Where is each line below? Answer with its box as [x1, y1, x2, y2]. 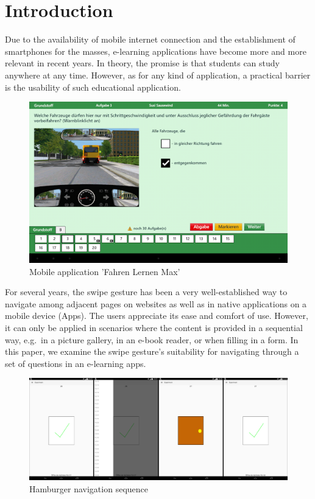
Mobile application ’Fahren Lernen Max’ [29, 265, 180, 277]
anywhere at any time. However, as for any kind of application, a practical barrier [5, 68, 311, 81]
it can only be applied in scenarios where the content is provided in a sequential [5, 321, 303, 334]
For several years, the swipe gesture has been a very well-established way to [5, 285, 288, 298]
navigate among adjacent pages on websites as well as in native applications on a [5, 297, 307, 310]
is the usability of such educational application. [5, 80, 181, 93]
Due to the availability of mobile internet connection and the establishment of [5, 33, 296, 46]
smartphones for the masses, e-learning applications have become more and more [5, 44, 306, 57]
